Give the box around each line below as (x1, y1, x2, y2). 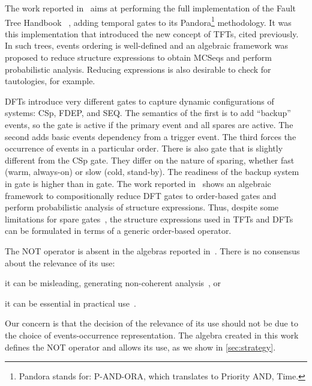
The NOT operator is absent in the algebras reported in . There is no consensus (5, 244, 300, 257)
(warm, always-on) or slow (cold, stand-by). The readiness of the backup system (5, 165, 299, 178)
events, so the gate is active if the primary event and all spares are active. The (5, 118, 293, 130)
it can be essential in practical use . (5, 296, 136, 309)
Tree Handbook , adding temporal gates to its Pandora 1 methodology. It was (5, 14, 292, 28)
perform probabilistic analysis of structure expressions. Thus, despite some (5, 201, 279, 213)
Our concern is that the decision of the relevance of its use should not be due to (5, 317, 298, 329)
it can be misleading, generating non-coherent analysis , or (5, 277, 221, 289)
